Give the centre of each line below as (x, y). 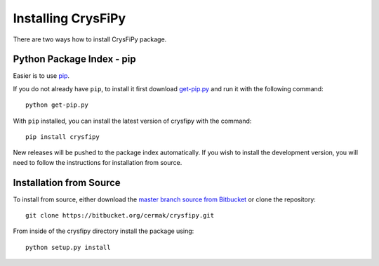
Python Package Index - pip (74, 59)
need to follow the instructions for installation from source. (98, 162)
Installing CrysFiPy (69, 18)
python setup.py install (68, 247)
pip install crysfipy (62, 137)
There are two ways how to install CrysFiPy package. (90, 39)
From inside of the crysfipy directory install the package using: (104, 231)
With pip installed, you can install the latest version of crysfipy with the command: (132, 121)
